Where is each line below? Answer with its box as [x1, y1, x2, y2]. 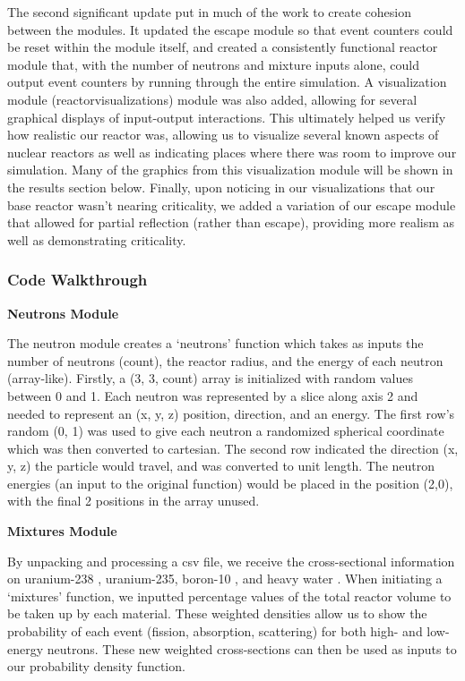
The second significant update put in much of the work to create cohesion [7, 3, 412, 21]
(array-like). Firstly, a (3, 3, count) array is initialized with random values [7, 369, 413, 387]
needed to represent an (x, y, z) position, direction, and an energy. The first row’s [7, 404, 455, 422]
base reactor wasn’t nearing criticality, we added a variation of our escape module [7, 195, 456, 214]
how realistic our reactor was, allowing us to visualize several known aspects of [7, 125, 439, 144]
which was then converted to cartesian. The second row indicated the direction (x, [7, 438, 459, 457]
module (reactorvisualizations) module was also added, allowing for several [7, 89, 418, 108]
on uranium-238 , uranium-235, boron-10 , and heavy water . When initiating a [7, 569, 443, 588]
